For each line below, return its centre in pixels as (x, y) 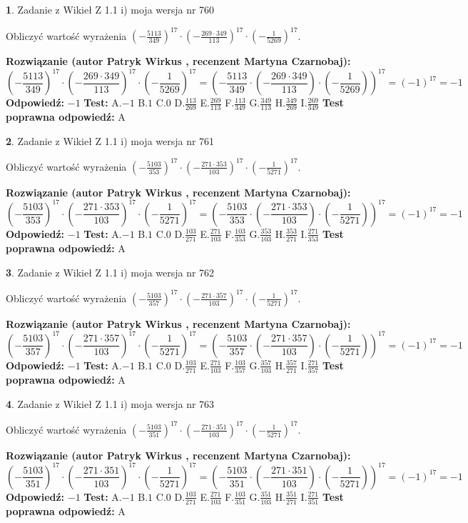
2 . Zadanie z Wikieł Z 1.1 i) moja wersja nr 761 (110, 140)
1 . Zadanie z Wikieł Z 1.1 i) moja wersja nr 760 (110, 9)
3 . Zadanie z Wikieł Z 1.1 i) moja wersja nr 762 (110, 272)
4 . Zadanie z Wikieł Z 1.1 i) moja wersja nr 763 (110, 403)
